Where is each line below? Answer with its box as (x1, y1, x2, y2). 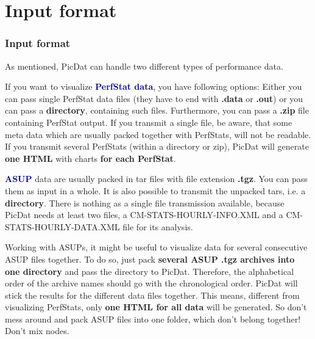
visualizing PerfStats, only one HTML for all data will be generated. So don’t (5, 301, 307, 313)
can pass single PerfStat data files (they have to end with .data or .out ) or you (5, 92, 303, 104)
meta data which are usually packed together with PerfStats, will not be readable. (5, 128, 311, 140)
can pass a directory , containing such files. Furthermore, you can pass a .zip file (5, 104, 309, 117)
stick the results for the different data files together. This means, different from (5, 288, 300, 301)
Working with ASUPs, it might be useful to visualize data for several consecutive (5, 241, 308, 253)
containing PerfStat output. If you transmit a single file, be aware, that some (5, 115, 292, 128)
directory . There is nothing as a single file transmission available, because (5, 196, 285, 209)
